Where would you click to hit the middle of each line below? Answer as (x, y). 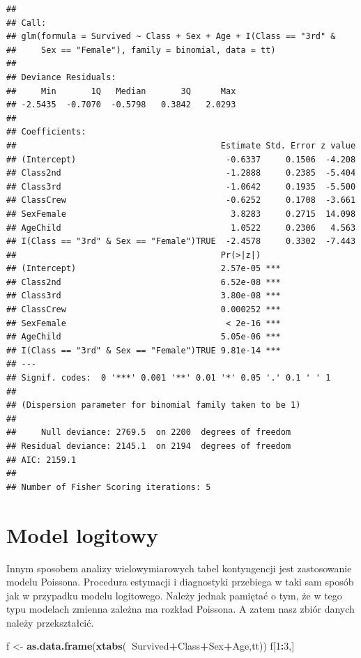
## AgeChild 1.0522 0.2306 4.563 (181, 228)
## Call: (26, 23)
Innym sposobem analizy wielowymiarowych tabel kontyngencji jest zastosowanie (179, 568)
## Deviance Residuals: (61, 77)
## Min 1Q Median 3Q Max (121, 91)
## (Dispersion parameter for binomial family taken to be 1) (154, 405)
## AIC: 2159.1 (41, 460)
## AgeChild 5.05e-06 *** (144, 337)
